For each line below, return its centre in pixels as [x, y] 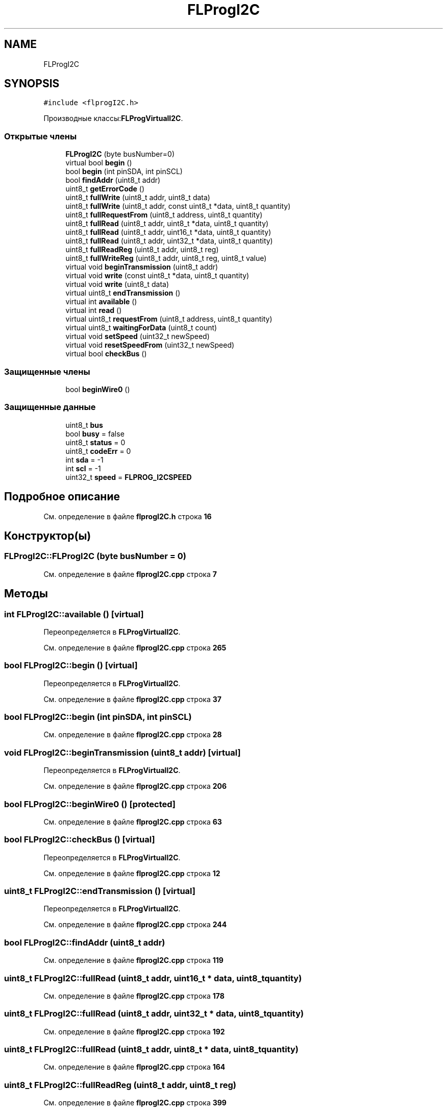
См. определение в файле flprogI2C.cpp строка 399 [135, 1103]
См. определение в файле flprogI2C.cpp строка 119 [133, 960]
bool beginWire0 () [98, 389]
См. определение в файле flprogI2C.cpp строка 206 [135, 786]
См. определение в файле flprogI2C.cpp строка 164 [134, 1067]
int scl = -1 [83, 468]
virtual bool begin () [99, 163]
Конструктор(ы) [48, 536]
